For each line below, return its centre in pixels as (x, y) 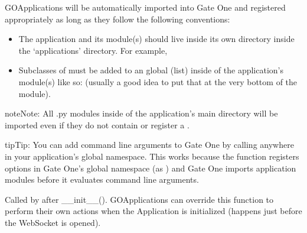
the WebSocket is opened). (53, 222)
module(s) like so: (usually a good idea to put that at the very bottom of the (158, 81)
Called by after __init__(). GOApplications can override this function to (139, 199)
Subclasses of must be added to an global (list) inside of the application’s (151, 70)
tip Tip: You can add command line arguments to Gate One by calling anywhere (149, 145)
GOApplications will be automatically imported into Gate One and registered (145, 7)
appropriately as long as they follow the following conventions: (117, 19)
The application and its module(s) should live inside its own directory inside (156, 39)
